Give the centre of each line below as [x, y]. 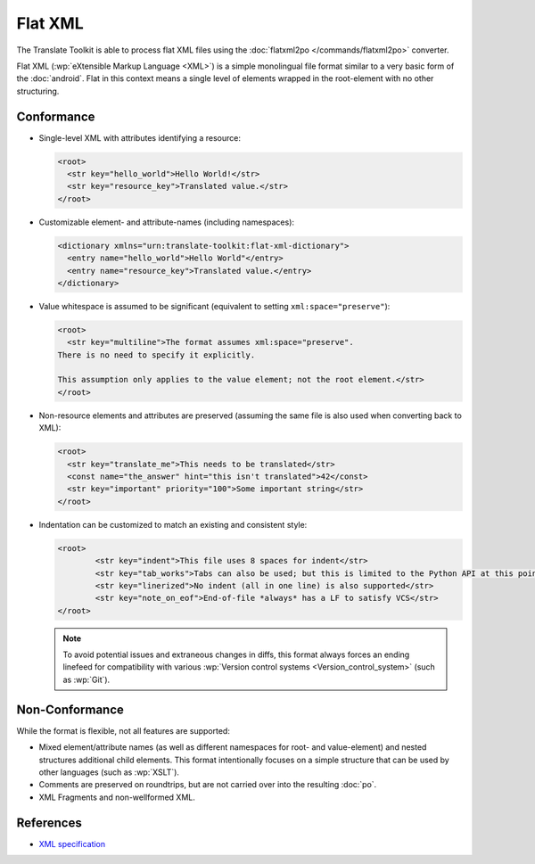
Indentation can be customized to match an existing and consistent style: [173, 524]
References [49, 823]
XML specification [72, 843]
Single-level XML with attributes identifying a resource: [140, 137]
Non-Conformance [70, 709]
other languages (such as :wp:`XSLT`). [109, 772]
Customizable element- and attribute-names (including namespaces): [166, 222]
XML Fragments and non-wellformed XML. [117, 797]
